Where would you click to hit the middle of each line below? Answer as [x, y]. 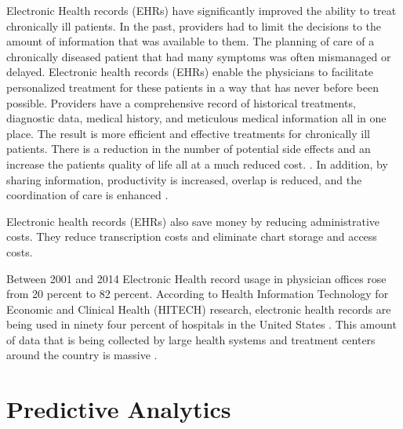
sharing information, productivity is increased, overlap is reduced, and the [184, 179]
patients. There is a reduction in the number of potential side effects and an [189, 149]
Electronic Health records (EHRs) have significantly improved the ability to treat [201, 10]
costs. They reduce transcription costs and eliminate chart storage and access [192, 236]
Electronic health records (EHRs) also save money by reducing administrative [193, 221]
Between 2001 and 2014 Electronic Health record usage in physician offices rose [196, 278]
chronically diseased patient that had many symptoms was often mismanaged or [199, 56]
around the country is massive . [82, 355]
